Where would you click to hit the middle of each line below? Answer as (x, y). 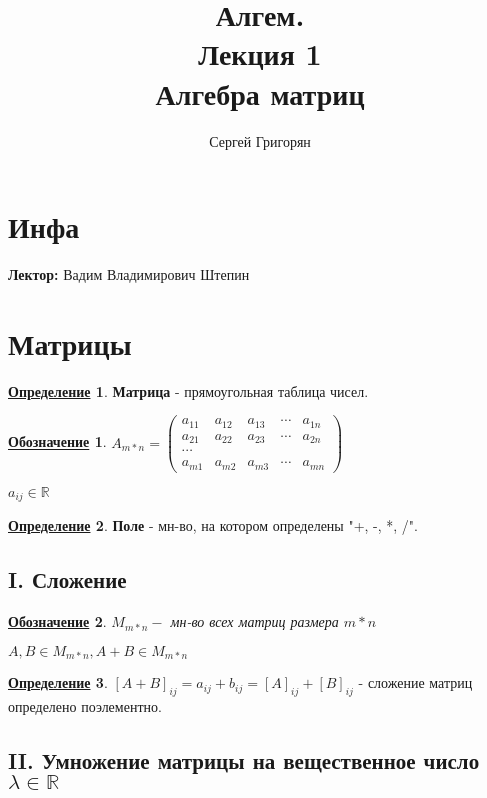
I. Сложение (67, 579)
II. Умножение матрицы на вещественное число (244, 759)
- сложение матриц (415, 682)
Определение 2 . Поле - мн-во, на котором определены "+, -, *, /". (213, 525)
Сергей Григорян (260, 140)
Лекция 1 (260, 53)
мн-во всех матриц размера (254, 621)
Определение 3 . (58, 682)
